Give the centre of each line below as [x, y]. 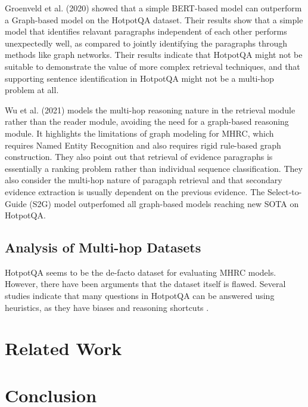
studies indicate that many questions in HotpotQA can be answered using [140, 296]
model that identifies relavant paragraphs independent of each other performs [146, 31]
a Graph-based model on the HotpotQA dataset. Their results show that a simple [154, 19]
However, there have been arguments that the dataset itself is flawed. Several [145, 284]
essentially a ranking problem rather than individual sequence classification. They [154, 168]
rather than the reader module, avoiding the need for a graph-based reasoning [147, 121]
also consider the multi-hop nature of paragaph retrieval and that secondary [144, 180]
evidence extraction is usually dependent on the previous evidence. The [135, 191]
